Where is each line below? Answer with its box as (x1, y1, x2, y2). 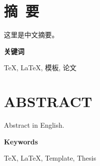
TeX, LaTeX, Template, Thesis (4, 153, 96, 163)
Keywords (4, 136, 38, 146)
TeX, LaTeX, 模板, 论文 (4, 62, 77, 73)
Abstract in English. (4, 120, 64, 130)
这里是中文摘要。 (4, 29, 59, 40)
